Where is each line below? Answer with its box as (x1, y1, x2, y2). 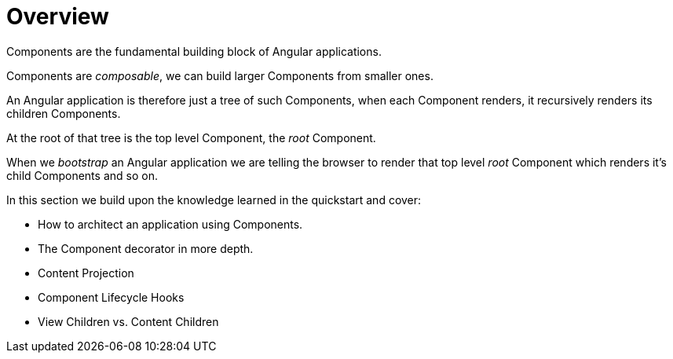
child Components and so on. (6, 168, 158, 182)
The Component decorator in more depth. (38, 241, 254, 255)
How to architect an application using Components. (38, 217, 303, 231)
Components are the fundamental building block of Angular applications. (6, 44, 382, 58)
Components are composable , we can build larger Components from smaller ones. (6, 68, 433, 82)
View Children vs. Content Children (38, 314, 219, 328)
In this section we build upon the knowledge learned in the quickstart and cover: (6, 192, 422, 207)
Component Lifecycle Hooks (38, 290, 185, 304)
